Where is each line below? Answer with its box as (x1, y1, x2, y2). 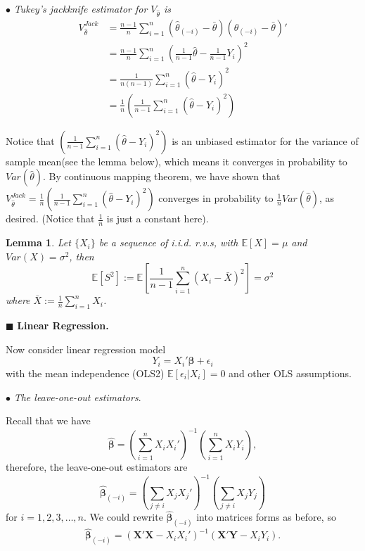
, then (69, 248, 94, 263)
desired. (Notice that (6, 211, 95, 226)
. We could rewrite (84, 509, 163, 524)
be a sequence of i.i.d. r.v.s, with (98, 235, 238, 250)
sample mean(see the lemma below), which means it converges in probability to (6, 153, 347, 168)
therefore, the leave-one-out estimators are (6, 460, 188, 474)
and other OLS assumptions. (229, 365, 352, 380)
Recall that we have (6, 413, 91, 428)
